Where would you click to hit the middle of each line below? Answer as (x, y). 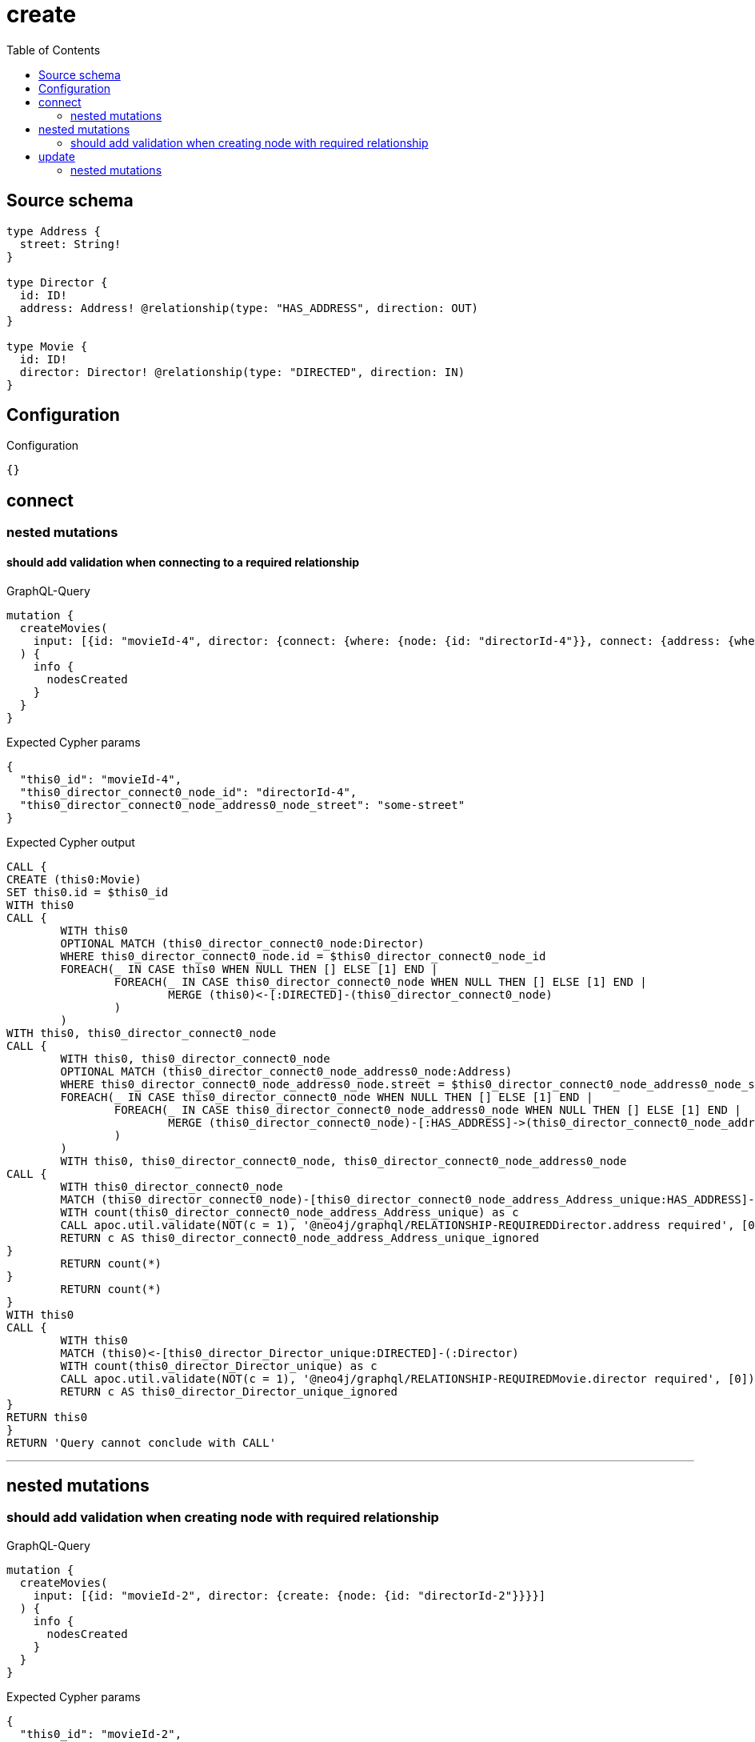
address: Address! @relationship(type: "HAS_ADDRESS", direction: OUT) (249, 308)
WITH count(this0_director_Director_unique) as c (219, 1366)
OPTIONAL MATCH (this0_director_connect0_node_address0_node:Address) (286, 1071)
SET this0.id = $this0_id (88, 892)
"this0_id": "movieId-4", (101, 779)
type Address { (54, 231)
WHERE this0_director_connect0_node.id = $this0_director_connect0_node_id (303, 956)
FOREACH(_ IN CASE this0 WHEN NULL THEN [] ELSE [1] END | (249, 969)
